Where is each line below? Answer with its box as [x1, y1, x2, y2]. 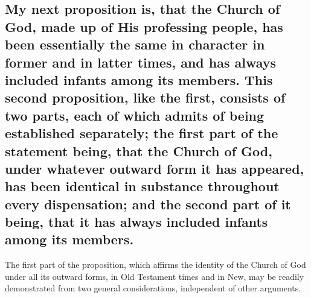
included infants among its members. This [5, 70, 273, 89]
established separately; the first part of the [5, 124, 278, 142]
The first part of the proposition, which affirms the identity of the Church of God [5, 258, 306, 271]
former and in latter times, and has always [5, 52, 277, 71]
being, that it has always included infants [5, 212, 268, 231]
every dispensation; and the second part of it [5, 194, 291, 213]
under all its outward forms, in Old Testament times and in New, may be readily [5, 270, 304, 282]
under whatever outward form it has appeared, [5, 159, 304, 177]
